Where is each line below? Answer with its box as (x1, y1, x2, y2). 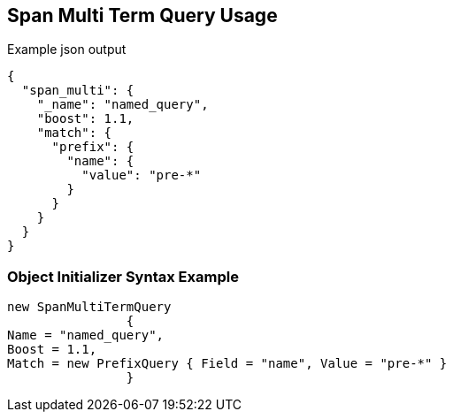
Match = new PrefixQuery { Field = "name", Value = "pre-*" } (7, 356, 448, 371)
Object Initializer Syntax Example (7, 267, 239, 286)
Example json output (7, 42, 127, 57)
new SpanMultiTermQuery (7, 300, 172, 315)
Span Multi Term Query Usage (7, 4, 278, 27)
